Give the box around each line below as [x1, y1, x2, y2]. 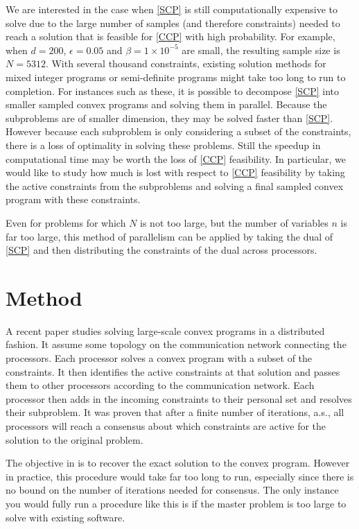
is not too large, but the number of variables [140, 215, 329, 229]
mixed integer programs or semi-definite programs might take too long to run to [6, 69, 346, 84]
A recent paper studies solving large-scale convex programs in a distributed [6, 323, 325, 338]
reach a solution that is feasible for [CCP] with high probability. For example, [6, 29, 335, 44]
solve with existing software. [6, 510, 125, 524]
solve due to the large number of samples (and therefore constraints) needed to [6, 15, 340, 30]
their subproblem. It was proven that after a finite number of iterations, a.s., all [6, 405, 344, 419]
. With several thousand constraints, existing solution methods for [45, 56, 326, 71]
